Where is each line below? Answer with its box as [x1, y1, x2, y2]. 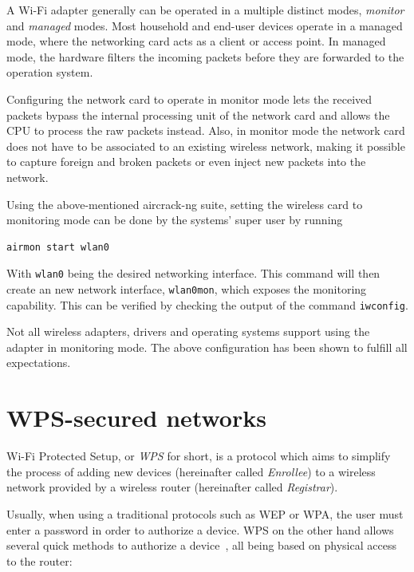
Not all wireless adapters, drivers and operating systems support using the [6, 323, 370, 340]
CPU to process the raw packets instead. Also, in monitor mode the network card [6, 122, 405, 139]
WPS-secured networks [6, 401, 266, 434]
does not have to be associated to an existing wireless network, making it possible [6, 137, 405, 154]
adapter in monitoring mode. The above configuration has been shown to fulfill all [6, 338, 408, 355]
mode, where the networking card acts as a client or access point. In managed [6, 33, 386, 49]
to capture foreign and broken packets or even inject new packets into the [6, 153, 366, 170]
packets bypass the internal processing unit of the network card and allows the [6, 106, 390, 123]
